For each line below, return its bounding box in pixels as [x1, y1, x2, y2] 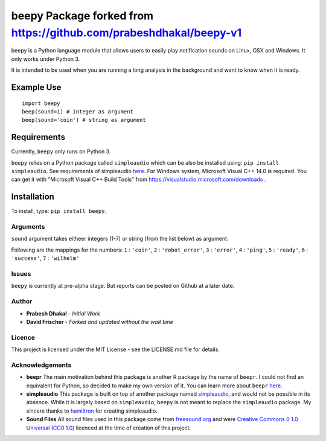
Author [11, 297, 33, 306]
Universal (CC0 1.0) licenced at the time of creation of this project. [26, 424, 191, 431]
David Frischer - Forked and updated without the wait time [26, 318, 173, 325]
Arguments [11, 223, 45, 231]
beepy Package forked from [11, 9, 154, 22]
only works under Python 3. [11, 55, 80, 63]
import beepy [22, 100, 60, 107]
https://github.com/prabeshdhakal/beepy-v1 [11, 26, 242, 39]
